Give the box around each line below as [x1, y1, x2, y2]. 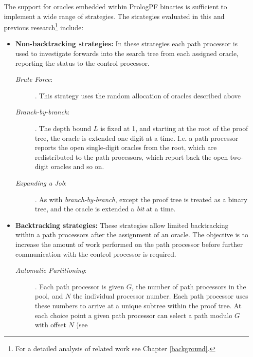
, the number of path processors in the [131, 281, 246, 291]
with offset [35, 319, 67, 330]
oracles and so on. [51, 161, 104, 171]
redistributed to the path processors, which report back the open [35, 151, 228, 162]
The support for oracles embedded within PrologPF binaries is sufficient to [4, 1, 227, 11]
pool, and [35, 291, 63, 301]
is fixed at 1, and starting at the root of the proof [100, 123, 248, 133]
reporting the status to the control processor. [15, 57, 150, 68]
